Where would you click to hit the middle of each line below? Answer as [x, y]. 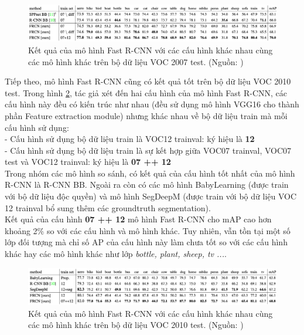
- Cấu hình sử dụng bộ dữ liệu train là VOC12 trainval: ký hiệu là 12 [130, 139]
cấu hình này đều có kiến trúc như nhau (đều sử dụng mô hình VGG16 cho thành [152, 104]
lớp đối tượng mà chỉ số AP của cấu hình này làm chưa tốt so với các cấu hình [146, 242]
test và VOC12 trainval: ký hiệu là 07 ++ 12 [88, 162]
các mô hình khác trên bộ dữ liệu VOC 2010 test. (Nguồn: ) [136, 325]
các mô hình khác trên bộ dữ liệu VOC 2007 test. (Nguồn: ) [136, 61]
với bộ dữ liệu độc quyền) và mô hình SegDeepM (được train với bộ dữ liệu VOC [151, 196]
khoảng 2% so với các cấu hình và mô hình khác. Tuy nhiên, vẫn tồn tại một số [148, 230]
